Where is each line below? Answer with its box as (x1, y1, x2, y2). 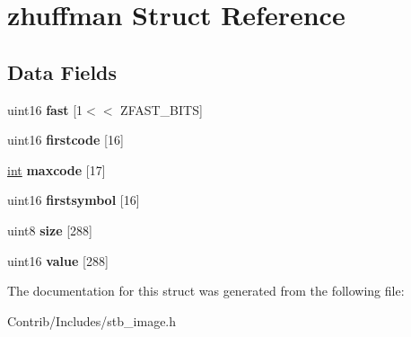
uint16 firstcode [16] (7, 130, 124, 149)
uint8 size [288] (7, 220, 92, 239)
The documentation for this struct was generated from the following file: (7, 281, 405, 300)
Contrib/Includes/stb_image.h (7, 311, 177, 330)
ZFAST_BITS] (120, 100, 203, 119)
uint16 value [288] (7, 251, 109, 270)
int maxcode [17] (7, 160, 106, 179)
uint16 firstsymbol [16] (7, 191, 140, 209)
